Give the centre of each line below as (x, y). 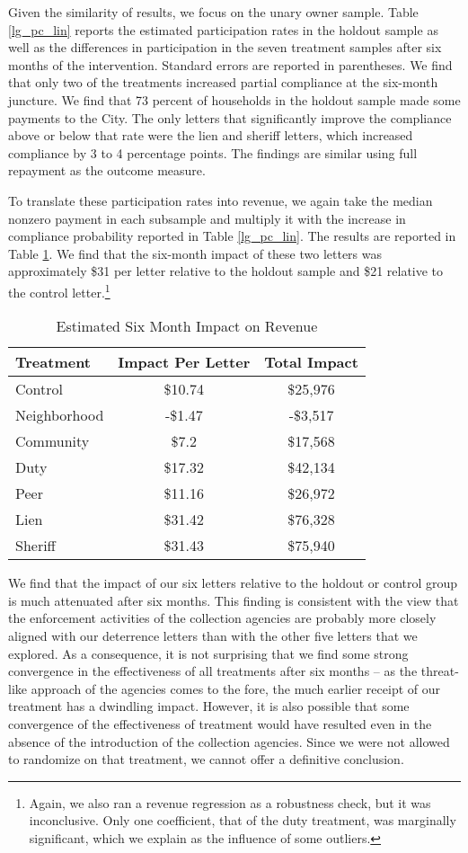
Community (53, 441)
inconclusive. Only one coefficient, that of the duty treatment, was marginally (243, 820)
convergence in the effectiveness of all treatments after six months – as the (213, 671)
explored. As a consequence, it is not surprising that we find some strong (208, 653)
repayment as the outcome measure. (107, 170)
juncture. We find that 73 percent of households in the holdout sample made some (234, 99)
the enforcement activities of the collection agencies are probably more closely (222, 618)
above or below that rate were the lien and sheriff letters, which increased (211, 135)
